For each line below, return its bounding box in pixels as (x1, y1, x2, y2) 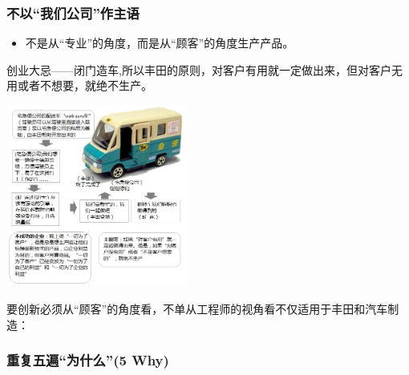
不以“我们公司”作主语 (6, 2, 140, 22)
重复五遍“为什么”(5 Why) (6, 350, 169, 370)
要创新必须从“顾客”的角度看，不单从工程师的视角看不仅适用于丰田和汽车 (6, 300, 388, 317)
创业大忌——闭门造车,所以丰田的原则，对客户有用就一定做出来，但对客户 (6, 61, 391, 78)
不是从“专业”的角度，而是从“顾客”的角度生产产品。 (25, 34, 294, 51)
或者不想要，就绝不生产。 (17, 77, 152, 94)
